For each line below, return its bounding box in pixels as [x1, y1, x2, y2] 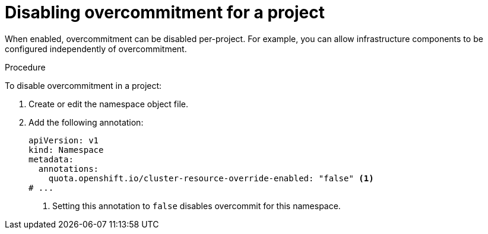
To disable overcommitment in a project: [5, 80, 162, 91]
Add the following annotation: [28, 117, 144, 127]
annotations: [38, 164, 99, 174]
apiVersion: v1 [28, 135, 99, 145]
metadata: [28, 154, 74, 164]
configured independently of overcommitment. [5, 43, 187, 54]
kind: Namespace [28, 145, 104, 155]
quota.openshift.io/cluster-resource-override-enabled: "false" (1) [48, 173, 374, 183]
